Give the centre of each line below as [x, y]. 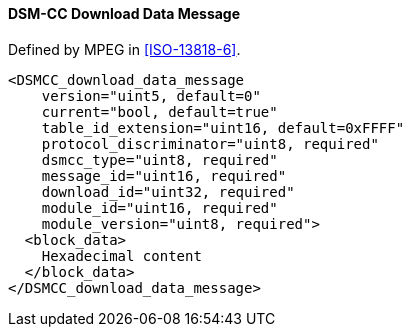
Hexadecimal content [121, 255]
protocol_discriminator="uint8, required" [210, 143]
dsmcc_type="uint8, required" [159, 159]
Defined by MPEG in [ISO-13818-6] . [124, 49]
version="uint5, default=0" [151, 95]
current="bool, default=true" [159, 111]
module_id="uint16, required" [159, 207]
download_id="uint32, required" [168, 191]
